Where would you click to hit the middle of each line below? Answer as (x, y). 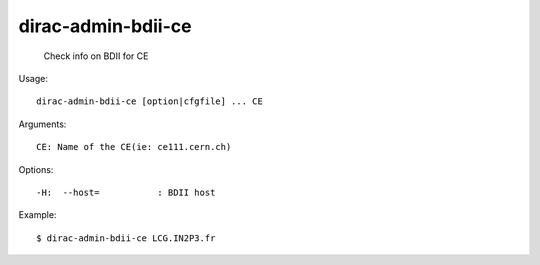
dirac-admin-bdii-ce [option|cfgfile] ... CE (150, 101)
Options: (36, 169)
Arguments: (42, 124)
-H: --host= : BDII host (126, 192)
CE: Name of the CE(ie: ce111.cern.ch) (134, 147)
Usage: (33, 78)
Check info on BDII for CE (96, 56)
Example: (37, 215)
